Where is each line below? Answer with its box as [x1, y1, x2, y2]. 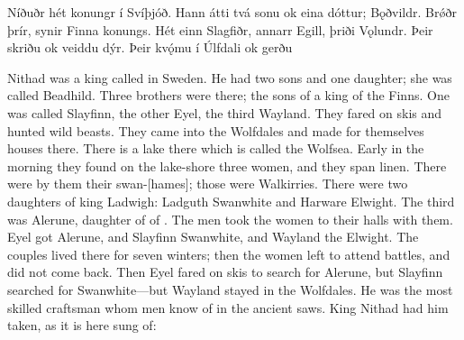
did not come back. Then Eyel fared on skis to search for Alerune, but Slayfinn [7, 262, 443, 281]
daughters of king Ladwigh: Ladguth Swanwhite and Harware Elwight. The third [7, 191, 455, 210]
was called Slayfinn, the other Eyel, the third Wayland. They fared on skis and [7, 103, 442, 122]
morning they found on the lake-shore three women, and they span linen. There [7, 156, 447, 175]
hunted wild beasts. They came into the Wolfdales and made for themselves [7, 121, 424, 140]
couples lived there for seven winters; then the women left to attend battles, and [7, 244, 450, 263]
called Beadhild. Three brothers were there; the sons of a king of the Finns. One [7, 86, 450, 105]
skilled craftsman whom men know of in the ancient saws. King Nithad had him [7, 298, 449, 317]
